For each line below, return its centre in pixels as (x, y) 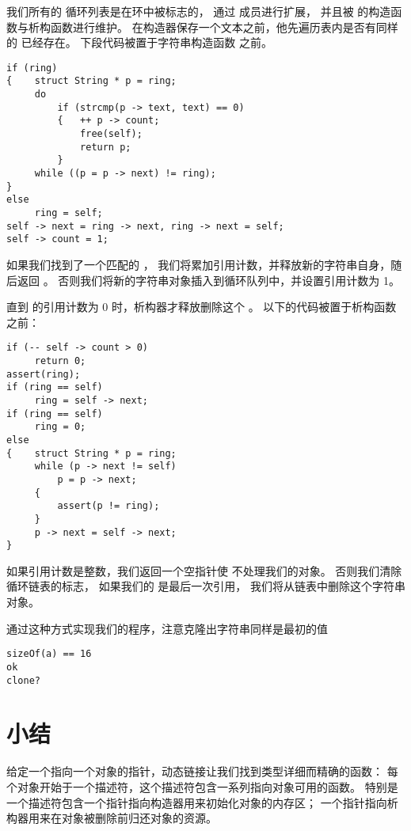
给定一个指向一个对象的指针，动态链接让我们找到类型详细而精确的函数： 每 (202, 771)
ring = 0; (60, 427)
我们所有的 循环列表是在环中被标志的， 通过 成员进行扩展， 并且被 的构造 (199, 11)
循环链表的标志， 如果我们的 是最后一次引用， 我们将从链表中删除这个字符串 (206, 586)
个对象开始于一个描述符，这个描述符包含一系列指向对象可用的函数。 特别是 (202, 786)
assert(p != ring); (108, 506)
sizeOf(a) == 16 (49, 654)
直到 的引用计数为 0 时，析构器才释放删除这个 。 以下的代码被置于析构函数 (202, 307)
